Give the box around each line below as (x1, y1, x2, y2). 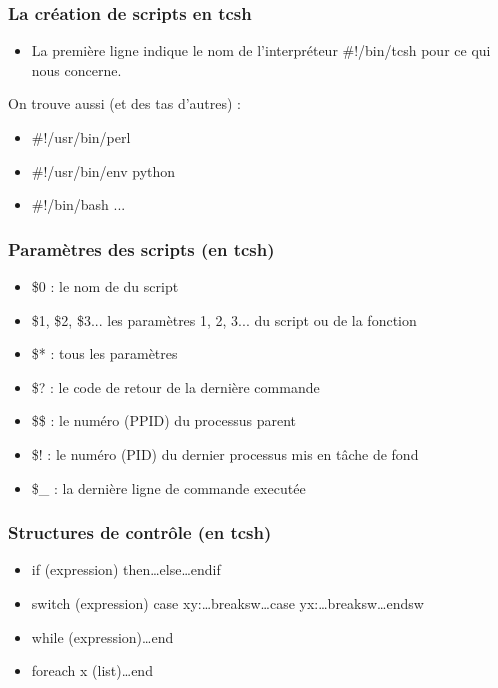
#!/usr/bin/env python (31, 160, 176, 181)
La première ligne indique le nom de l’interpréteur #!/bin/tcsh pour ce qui (31, 40, 491, 61)
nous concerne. (31, 59, 122, 80)
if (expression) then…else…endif (31, 559, 221, 580)
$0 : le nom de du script (31, 276, 179, 296)
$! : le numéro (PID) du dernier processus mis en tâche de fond (31, 443, 419, 464)
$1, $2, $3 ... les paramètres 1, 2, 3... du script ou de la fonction (31, 309, 417, 330)
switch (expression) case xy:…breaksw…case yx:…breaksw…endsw (31, 592, 424, 613)
